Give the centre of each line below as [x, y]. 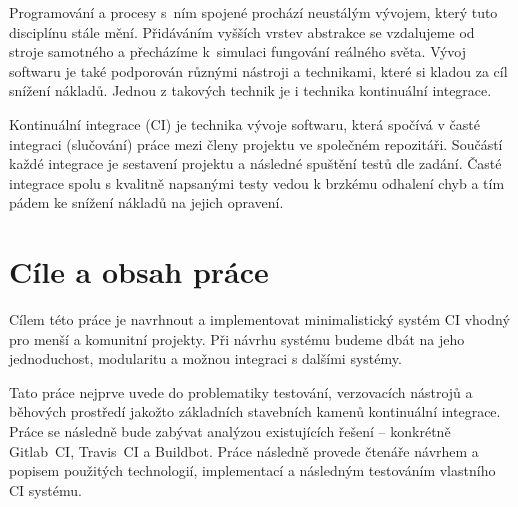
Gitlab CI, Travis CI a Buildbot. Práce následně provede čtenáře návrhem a [244, 450]
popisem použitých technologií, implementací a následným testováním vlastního [252, 470]
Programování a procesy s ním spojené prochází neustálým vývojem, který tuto [253, 12]
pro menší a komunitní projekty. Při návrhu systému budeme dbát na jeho [237, 338]
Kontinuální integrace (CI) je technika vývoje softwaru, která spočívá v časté [244, 123]
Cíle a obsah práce [139, 271]
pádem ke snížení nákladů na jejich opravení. [146, 202]
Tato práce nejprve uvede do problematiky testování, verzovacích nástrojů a [241, 391]
